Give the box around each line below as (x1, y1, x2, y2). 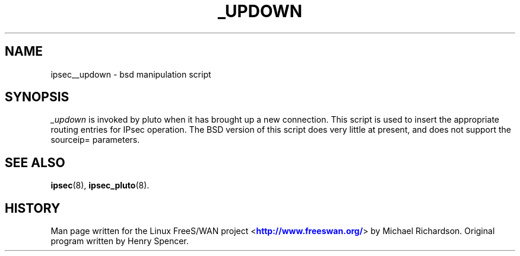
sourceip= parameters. (50, 135, 140, 145)
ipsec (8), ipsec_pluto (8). (50, 180, 150, 191)
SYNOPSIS (5, 89, 69, 105)
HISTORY (5, 200, 61, 216)
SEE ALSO (5, 155, 65, 170)
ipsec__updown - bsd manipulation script (50, 69, 211, 79)
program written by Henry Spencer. (50, 236, 189, 247)
